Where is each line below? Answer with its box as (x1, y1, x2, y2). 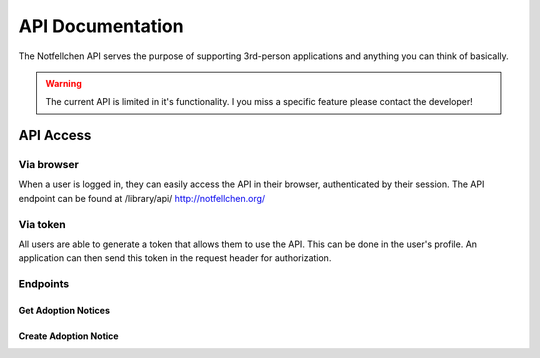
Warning (45, 77, 82, 89)
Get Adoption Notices (18, 304, 110, 316)
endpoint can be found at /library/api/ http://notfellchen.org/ (18, 192, 266, 204)
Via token (18, 217, 66, 231)
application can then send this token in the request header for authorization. (18, 252, 332, 264)
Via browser (18, 158, 79, 172)
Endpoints (18, 277, 70, 291)
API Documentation (18, 15, 184, 37)
